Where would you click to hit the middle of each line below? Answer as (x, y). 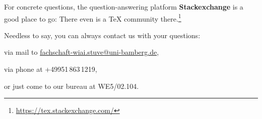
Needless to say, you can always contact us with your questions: (102, 35)
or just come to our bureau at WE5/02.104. (72, 86)
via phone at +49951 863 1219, (51, 69)
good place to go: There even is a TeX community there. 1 (93, 18)
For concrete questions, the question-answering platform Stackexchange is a (124, 7)
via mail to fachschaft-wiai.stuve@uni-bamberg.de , (82, 52)
